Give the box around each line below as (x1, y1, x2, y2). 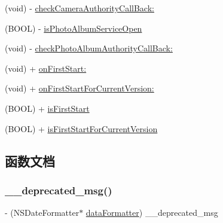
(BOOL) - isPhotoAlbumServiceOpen (5, 22, 142, 34)
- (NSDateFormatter (5, 206, 80, 219)
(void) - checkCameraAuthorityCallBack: (5, 2, 154, 14)
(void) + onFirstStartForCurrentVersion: (5, 82, 154, 94)
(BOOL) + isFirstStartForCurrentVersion (5, 122, 158, 135)
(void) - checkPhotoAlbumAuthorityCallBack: (5, 42, 173, 54)
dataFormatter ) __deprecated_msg (85, 206, 218, 219)
